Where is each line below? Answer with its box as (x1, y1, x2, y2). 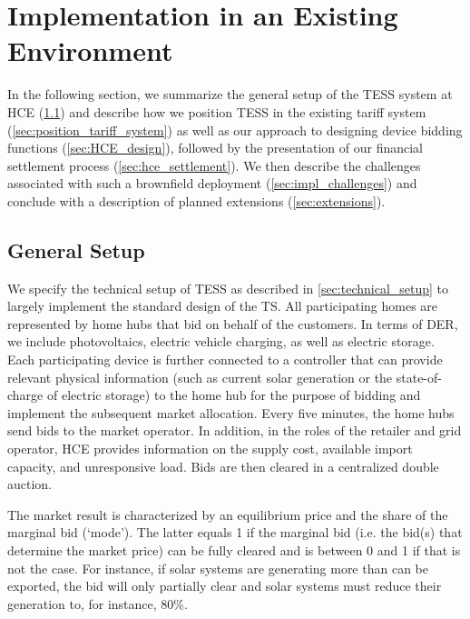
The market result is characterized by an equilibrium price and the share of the (7, 504, 448, 524)
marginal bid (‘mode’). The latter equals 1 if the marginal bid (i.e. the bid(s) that (7, 523, 463, 542)
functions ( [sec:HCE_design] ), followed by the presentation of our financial (7, 138, 423, 157)
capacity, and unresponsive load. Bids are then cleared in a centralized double (7, 456, 439, 475)
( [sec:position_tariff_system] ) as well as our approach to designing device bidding (7, 120, 463, 139)
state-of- (396, 367, 442, 386)
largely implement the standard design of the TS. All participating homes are (7, 296, 438, 315)
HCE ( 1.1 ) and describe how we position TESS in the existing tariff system (7, 102, 426, 121)
